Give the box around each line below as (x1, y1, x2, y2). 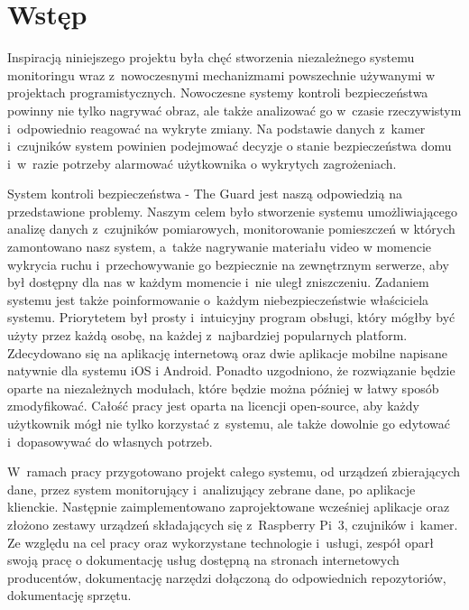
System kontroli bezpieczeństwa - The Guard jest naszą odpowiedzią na (7, 184, 402, 203)
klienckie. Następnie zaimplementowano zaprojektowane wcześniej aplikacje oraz (7, 497, 450, 516)
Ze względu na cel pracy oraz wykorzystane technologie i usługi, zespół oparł (7, 532, 434, 551)
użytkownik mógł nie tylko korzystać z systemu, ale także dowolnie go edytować (7, 414, 451, 432)
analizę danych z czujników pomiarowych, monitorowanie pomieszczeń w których (7, 219, 455, 238)
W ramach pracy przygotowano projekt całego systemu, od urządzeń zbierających (7, 462, 461, 481)
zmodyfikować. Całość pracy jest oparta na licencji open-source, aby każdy (7, 396, 419, 415)
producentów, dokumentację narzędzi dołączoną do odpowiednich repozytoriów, (7, 568, 446, 587)
